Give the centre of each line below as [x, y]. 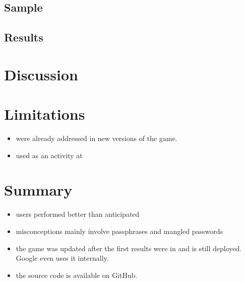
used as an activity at [49, 155]
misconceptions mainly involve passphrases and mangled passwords [119, 231]
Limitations [45, 114]
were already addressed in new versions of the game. [97, 138]
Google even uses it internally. [62, 258]
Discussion [41, 74]
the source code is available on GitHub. [77, 275]
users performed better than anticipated [78, 214]
